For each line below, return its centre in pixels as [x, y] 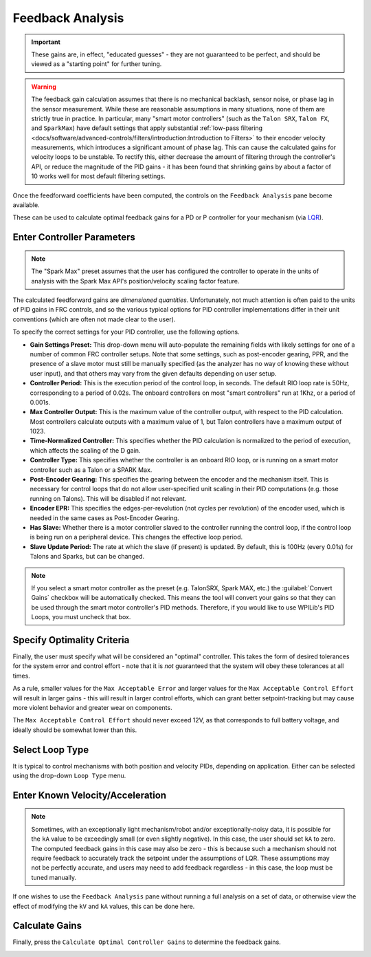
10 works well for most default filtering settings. [99, 176]
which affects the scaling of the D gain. [85, 450]
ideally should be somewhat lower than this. [75, 730]
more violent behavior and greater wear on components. [92, 707]
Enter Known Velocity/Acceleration [90, 795]
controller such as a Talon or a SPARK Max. [91, 470]
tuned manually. [54, 877]
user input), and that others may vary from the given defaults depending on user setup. [153, 373]
